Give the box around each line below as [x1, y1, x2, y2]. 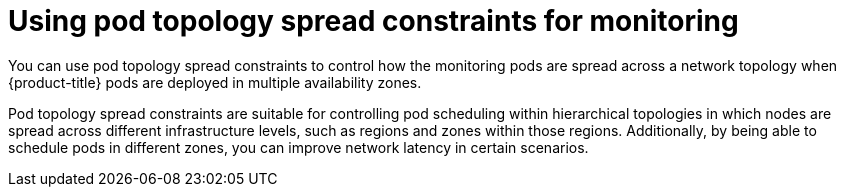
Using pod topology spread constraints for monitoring [8, 4, 739, 38]
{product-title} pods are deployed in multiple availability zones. [8, 73, 422, 91]
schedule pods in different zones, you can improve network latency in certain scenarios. [8, 138, 589, 156]
